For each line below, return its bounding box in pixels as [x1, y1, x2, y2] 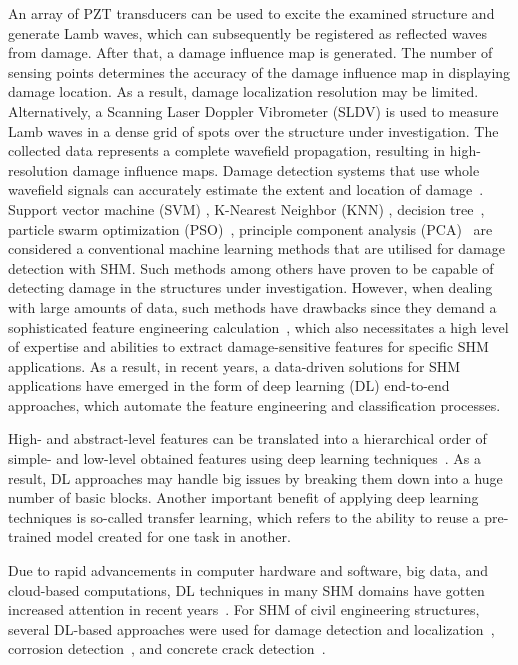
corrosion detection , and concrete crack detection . [8, 638, 326, 659]
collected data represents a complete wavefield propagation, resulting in [8, 140, 446, 161]
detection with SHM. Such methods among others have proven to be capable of [8, 257, 494, 278]
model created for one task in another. [56, 526, 291, 547]
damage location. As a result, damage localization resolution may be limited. [8, 81, 479, 102]
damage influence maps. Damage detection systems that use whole [72, 159, 480, 180]
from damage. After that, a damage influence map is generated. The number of [8, 42, 493, 63]
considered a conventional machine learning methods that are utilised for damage [8, 238, 505, 259]
